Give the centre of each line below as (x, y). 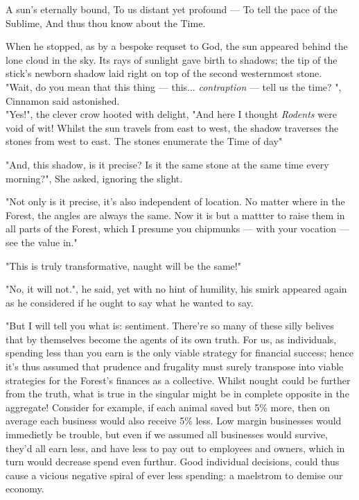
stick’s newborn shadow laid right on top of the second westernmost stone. (164, 73)
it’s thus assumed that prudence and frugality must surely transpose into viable (175, 367)
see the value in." (42, 242)
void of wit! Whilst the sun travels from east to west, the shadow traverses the (172, 127)
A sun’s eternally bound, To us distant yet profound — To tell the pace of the (172, 9)
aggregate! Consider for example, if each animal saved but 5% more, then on (168, 407)
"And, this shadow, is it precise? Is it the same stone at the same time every (167, 164)
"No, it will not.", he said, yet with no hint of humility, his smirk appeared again (176, 289)
